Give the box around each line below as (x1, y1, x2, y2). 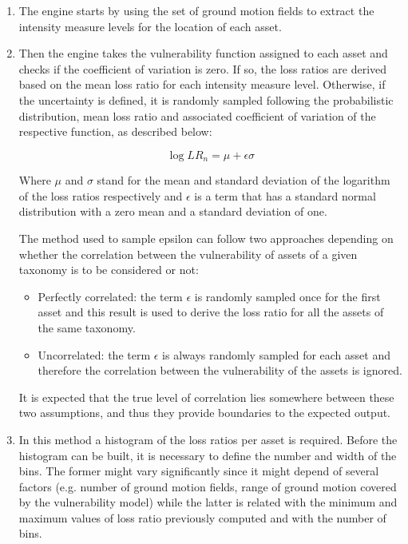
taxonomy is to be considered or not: (18, 261, 199, 278)
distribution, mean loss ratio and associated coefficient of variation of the (18, 107, 376, 124)
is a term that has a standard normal (194, 187, 376, 204)
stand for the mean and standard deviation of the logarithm (97, 172, 390, 189)
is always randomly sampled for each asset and (162, 346, 390, 363)
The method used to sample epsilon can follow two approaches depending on (18, 229, 394, 246)
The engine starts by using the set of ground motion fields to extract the (18, 2, 374, 18)
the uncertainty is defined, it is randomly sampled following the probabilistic (18, 91, 394, 108)
